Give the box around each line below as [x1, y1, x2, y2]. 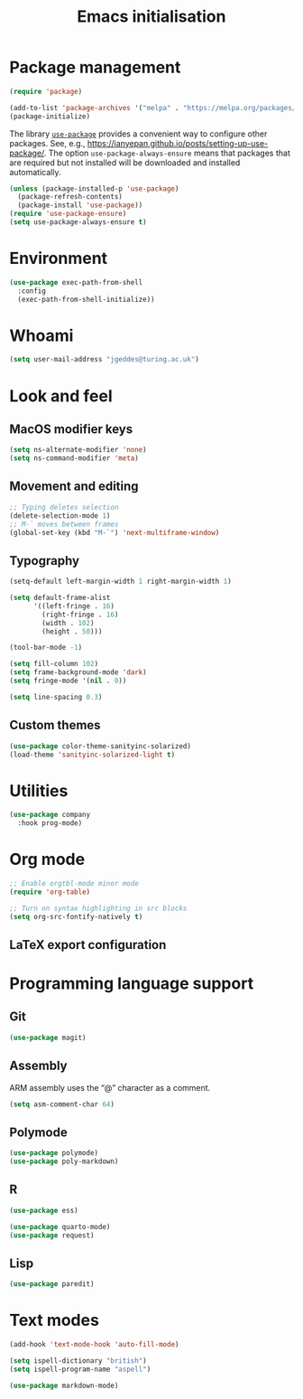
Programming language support [9, 973, 254, 994]
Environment [9, 249, 108, 268]
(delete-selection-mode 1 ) [9, 511, 111, 521]
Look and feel [9, 386, 113, 406]
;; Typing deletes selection [9, 502, 119, 512]
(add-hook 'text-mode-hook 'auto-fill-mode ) [9, 1340, 179, 1349]
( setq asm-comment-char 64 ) [9, 1100, 115, 1109]
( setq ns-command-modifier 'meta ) [9, 454, 140, 463]
